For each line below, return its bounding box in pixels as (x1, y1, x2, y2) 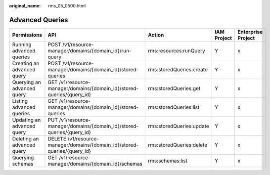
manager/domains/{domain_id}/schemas (47, 160, 143, 167)
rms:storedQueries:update (148, 123, 210, 130)
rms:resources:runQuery (148, 47, 205, 54)
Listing (12, 97, 28, 104)
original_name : (9, 3, 41, 8)
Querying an (12, 79, 42, 86)
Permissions (12, 31, 43, 38)
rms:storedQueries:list (148, 104, 200, 111)
